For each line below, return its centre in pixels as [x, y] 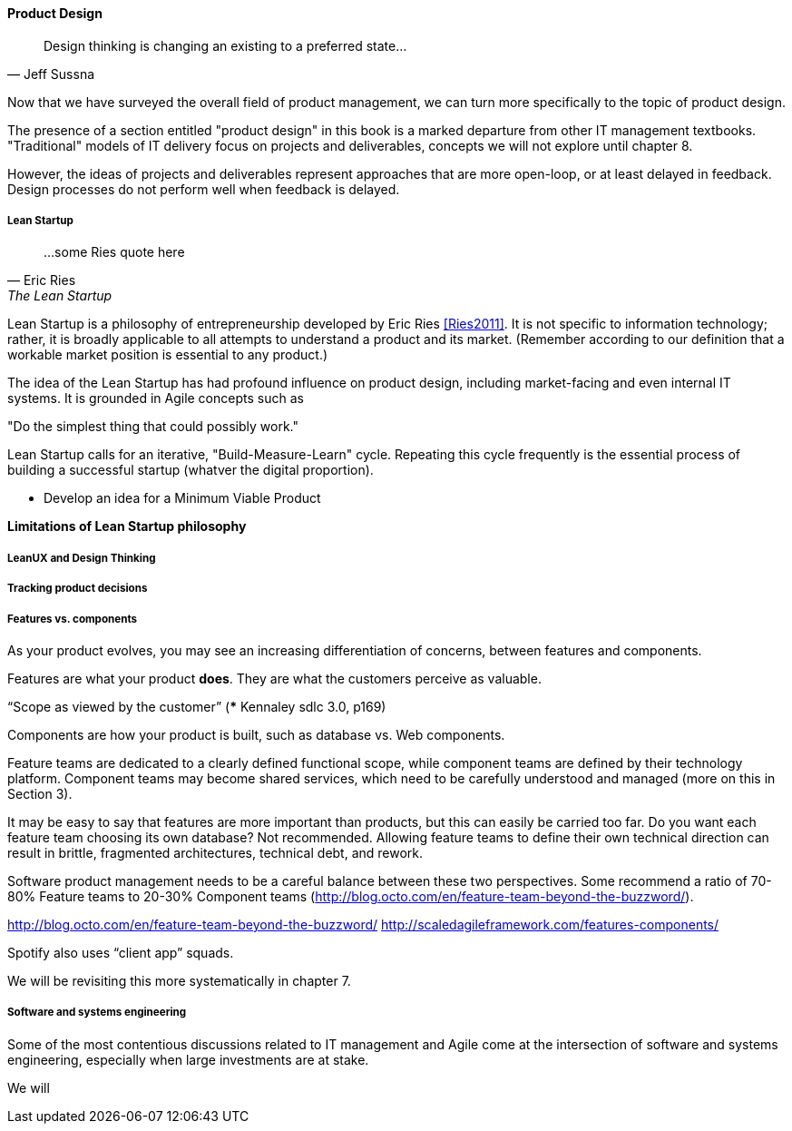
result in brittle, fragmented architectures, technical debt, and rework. [215, 852]
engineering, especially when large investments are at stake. [188, 1059]
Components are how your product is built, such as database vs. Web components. [256, 734]
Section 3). [40, 793]
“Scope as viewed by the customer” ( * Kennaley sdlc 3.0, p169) [197, 706]
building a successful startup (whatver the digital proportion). [191, 470]
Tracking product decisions [78, 589]
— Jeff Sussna [51, 74]
